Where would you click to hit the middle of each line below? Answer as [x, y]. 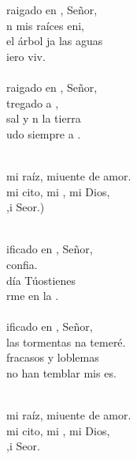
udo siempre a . [44, 133]
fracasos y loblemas [53, 357]
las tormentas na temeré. [66, 341]
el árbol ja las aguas [55, 41]
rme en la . [33, 296]
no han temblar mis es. [61, 373]
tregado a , [33, 102]
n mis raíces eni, [45, 25]
